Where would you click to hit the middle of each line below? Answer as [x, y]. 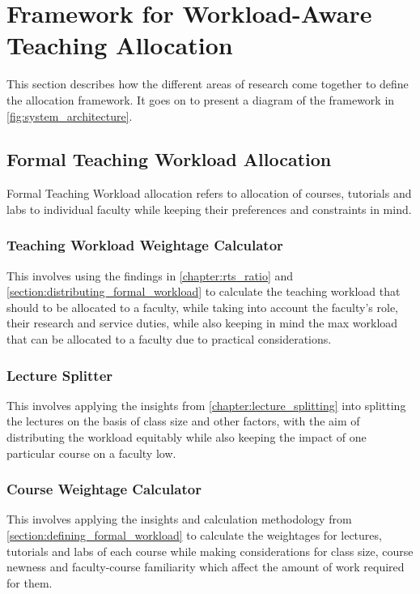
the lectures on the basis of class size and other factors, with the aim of [183, 421]
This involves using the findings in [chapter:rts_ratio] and [150, 275]
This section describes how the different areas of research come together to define [208, 84]
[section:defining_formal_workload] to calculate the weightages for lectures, [194, 535]
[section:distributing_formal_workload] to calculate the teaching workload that [204, 291]
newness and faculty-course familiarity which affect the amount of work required [206, 567]
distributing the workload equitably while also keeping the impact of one [187, 437]
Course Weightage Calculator [104, 489]
